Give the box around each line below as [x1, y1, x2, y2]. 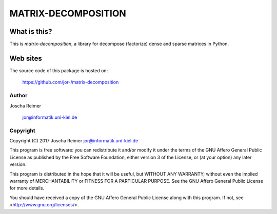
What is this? [9, 27, 52, 36]
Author [9, 92, 28, 99]
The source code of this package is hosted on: [9, 67, 108, 74]
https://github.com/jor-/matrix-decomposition [22, 79, 119, 85]
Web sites [9, 54, 42, 62]
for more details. [9, 185, 45, 191]
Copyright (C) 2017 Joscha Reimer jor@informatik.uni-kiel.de [9, 138, 138, 144]
